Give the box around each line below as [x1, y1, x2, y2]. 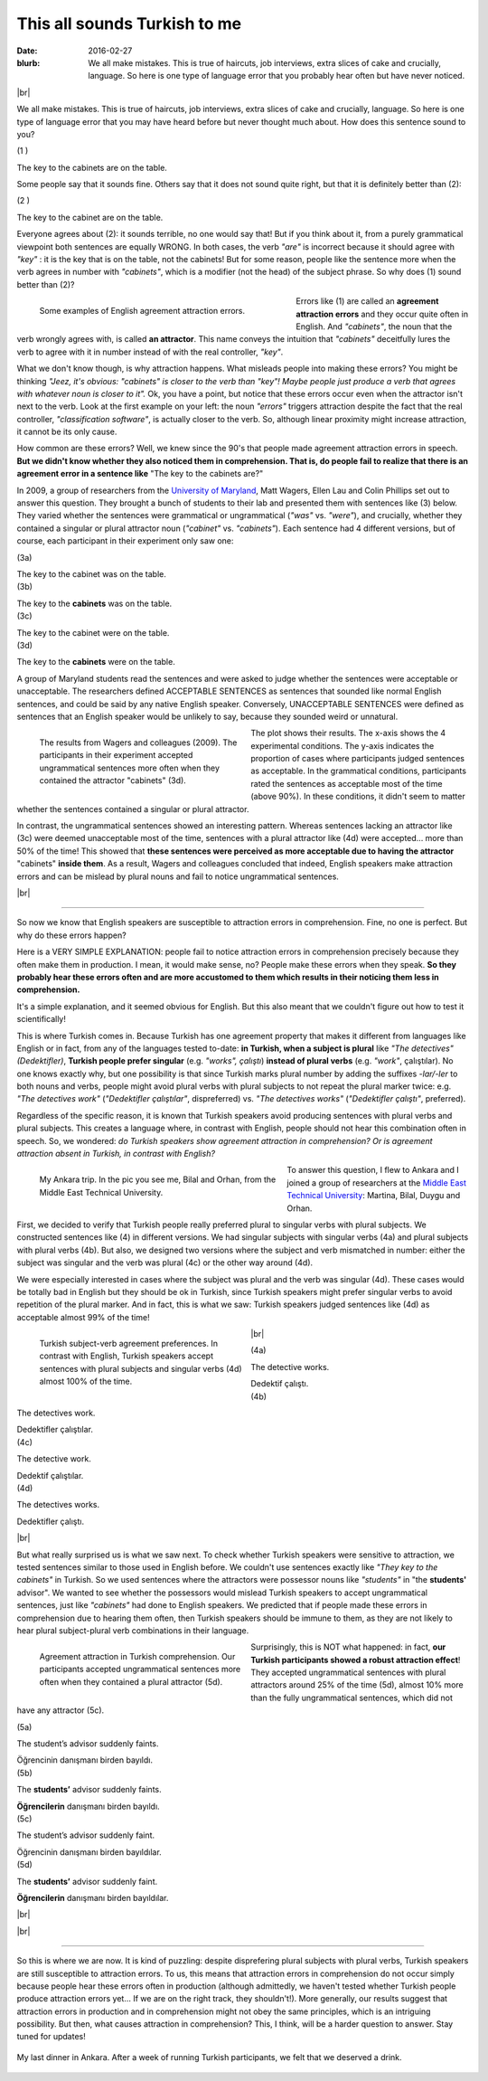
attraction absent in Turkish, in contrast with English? [16, 1149, 216, 1159]
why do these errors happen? [16, 930, 127, 941]
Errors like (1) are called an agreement [296, 296, 439, 307]
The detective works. [250, 1361, 330, 1372]
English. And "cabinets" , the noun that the [296, 321, 453, 332]
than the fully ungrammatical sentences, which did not [250, 1692, 454, 1703]
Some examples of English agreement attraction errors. [39, 305, 246, 316]
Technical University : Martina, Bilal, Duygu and [286, 1190, 461, 1201]
